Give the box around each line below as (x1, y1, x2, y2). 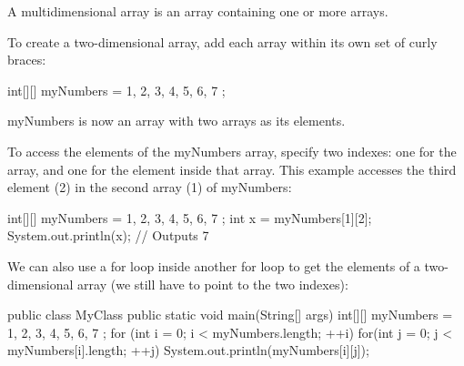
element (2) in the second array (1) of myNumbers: (7, 178, 292, 197)
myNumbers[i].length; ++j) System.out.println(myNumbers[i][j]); (7, 341, 369, 360)
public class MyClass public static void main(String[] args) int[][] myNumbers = (7, 305, 453, 324)
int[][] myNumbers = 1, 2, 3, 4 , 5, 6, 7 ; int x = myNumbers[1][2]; (7, 208, 372, 227)
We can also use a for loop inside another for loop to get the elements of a (7, 256, 420, 275)
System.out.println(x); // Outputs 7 (7, 226, 209, 245)
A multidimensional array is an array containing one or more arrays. (7, 2, 388, 20)
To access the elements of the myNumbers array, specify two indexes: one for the (7, 141, 457, 160)
